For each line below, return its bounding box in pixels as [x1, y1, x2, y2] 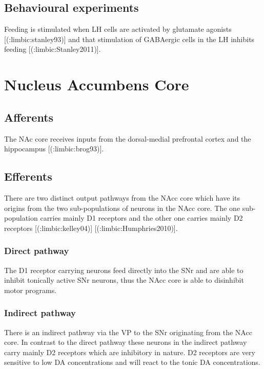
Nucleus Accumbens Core [4, 74, 189, 95]
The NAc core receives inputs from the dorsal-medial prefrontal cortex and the [4, 133, 251, 144]
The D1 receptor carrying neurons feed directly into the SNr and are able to [4, 264, 243, 275]
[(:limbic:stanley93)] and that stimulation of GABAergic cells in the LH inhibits [4, 33, 255, 44]
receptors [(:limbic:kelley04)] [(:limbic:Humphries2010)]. [4, 222, 178, 233]
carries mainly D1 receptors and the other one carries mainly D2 [40, 212, 243, 223]
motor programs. [4, 284, 57, 295]
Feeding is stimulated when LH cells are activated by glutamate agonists [4, 24, 232, 34]
